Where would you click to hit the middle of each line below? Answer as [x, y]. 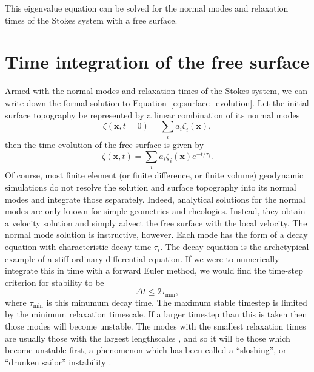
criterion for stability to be [55, 282]
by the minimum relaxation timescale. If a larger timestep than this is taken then [156, 314]
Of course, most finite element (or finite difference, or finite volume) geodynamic [154, 175]
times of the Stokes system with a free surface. [91, 20]
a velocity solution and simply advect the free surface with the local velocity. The [156, 222]
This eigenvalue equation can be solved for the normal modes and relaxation [147, 8]
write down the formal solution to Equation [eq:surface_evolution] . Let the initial [157, 102]
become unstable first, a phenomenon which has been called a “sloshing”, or [146, 350]
